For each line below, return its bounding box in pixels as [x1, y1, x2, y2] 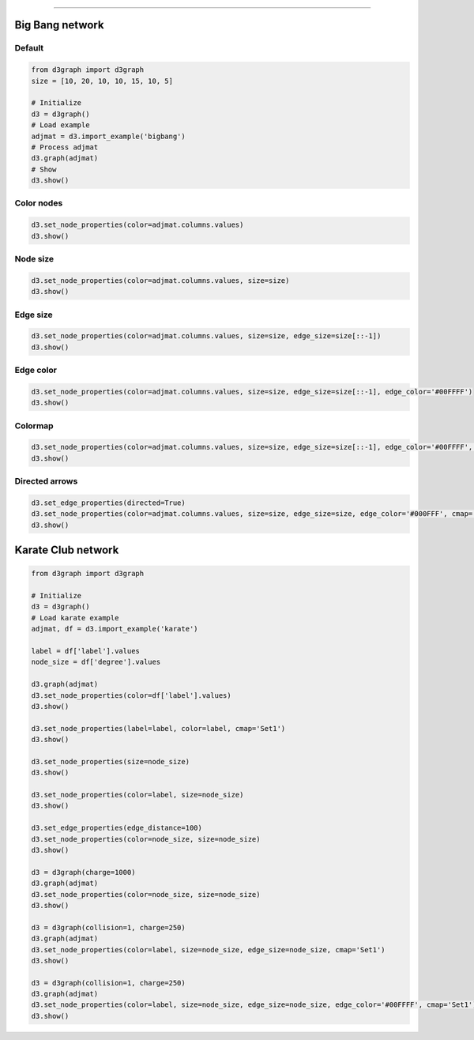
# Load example [31, 121, 90, 130]
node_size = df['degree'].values [31, 658, 161, 667]
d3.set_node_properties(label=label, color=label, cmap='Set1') [31, 724, 286, 733]
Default [14, 43, 44, 54]
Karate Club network [14, 544, 119, 557]
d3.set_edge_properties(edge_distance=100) [31, 823, 203, 833]
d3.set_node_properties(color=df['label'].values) [31, 691, 232, 699]
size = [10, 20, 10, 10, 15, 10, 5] [31, 76, 174, 85]
